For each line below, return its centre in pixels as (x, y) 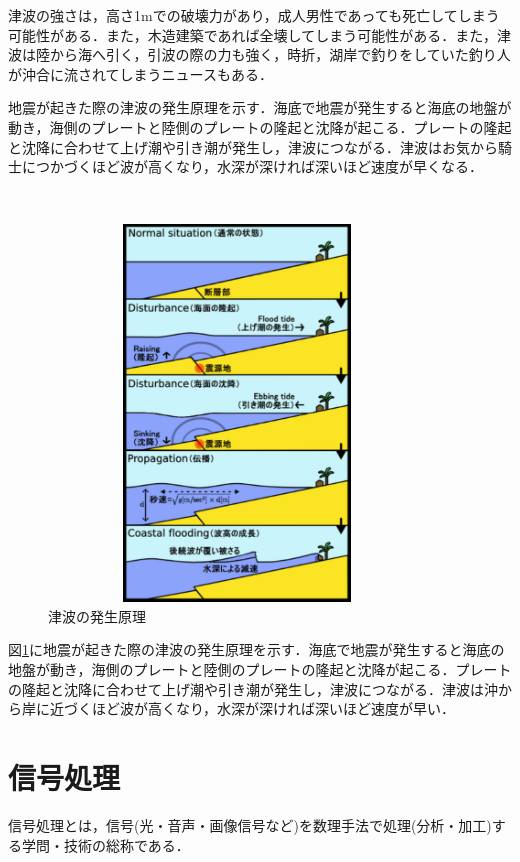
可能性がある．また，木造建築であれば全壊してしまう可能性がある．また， (252, 34)
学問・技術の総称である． (105, 844)
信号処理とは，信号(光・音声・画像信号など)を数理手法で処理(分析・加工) (250, 824)
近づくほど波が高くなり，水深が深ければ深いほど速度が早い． (252, 708)
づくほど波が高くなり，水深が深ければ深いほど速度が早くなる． (273, 166)
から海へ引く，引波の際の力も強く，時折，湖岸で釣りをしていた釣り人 (280, 54)
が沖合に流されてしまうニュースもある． (140, 73)
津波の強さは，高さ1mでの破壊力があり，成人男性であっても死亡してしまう (254, 15)
